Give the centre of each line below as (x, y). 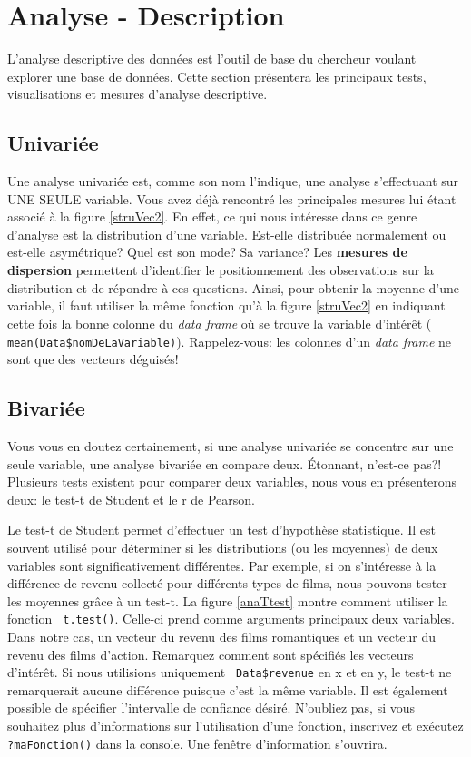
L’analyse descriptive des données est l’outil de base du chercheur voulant (212, 59)
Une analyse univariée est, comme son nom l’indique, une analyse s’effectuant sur (233, 181)
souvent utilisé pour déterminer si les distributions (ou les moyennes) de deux (223, 547)
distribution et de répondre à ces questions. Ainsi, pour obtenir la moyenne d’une (234, 287)
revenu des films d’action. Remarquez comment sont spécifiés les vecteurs (211, 654)
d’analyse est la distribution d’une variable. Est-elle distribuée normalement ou (227, 234)
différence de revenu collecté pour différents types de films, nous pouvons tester (227, 583)
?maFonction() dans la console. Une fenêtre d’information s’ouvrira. (197, 743)
